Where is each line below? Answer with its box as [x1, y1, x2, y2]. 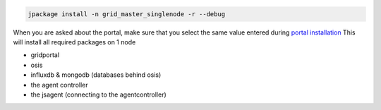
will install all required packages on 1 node [13, 37, 136, 46]
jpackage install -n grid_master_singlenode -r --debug [28, 10, 226, 18]
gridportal [30, 51, 60, 59]
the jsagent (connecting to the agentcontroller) [30, 90, 167, 99]
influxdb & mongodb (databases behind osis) [30, 71, 162, 79]
